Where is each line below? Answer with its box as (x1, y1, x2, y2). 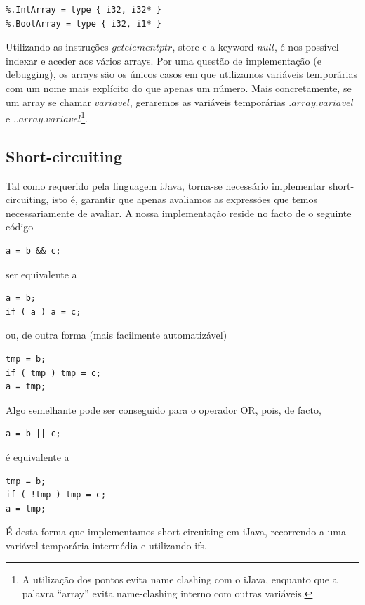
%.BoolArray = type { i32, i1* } (6, 18, 161, 29)
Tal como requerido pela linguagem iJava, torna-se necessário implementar (6, 178, 326, 193)
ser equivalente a (6, 266, 77, 281)
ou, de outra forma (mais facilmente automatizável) (6, 327, 227, 342)
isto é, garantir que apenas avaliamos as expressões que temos (52, 192, 318, 207)
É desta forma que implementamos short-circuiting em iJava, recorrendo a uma (6, 524, 346, 539)
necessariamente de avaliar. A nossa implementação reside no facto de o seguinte (6, 205, 352, 220)
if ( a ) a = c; (6, 306, 81, 317)
